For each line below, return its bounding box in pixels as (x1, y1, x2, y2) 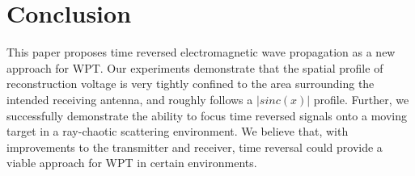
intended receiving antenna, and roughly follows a (6, 90, 253, 107)
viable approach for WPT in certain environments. (6, 154, 257, 171)
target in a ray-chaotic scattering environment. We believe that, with (6, 123, 349, 140)
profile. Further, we (313, 90, 409, 107)
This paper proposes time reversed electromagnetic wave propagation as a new (6, 44, 396, 61)
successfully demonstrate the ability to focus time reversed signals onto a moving (6, 107, 407, 124)
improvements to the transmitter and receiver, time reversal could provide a (6, 138, 383, 155)
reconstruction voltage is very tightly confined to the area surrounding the (6, 75, 375, 92)
